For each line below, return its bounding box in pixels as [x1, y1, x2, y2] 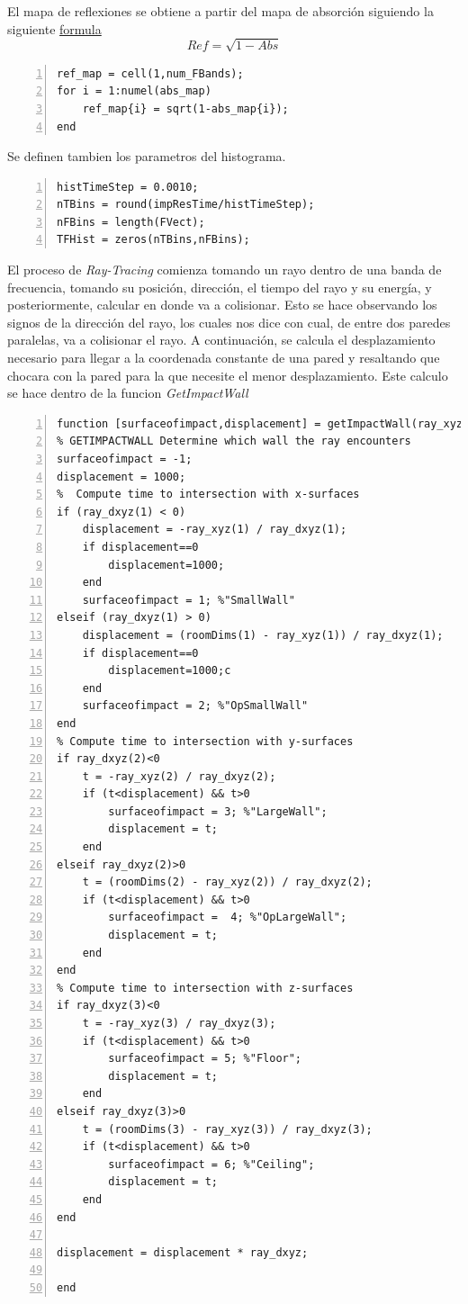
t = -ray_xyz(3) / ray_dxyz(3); [82, 1017, 276, 1030]
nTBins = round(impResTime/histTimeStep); [57, 198, 315, 211]
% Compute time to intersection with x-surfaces [57, 488, 360, 501]
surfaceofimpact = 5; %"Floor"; [108, 1052, 302, 1066]
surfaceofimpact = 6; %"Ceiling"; [108, 1157, 315, 1171]
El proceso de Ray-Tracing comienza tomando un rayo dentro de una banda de [7, 260, 442, 279]
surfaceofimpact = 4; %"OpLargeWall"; [108, 911, 347, 924]
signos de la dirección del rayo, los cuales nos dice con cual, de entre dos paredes [7, 312, 451, 331]
